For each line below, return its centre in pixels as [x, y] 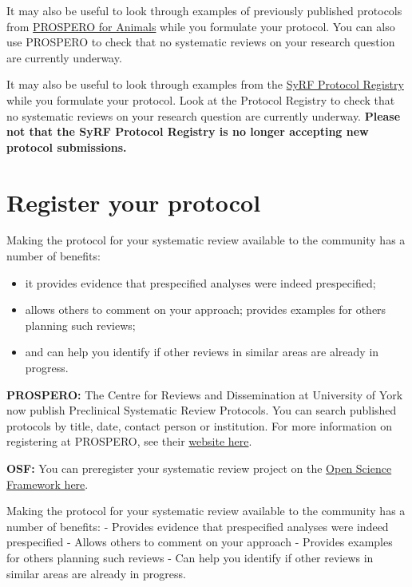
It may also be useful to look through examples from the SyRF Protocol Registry [205, 84]
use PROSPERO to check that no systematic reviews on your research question [201, 42]
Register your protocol [134, 202]
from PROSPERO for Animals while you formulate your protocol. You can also [201, 26]
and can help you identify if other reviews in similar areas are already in [202, 352]
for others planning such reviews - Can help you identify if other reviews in [190, 557]
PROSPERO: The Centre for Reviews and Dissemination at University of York [205, 394]
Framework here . [48, 484]
